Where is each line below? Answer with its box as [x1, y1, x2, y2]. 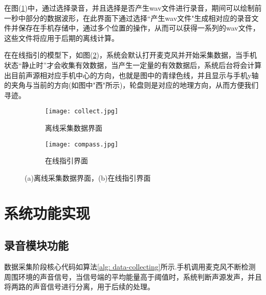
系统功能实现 [4, 202, 91, 223]
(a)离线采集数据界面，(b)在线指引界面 [25, 172, 151, 183]
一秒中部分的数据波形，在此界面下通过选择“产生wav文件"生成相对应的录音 [4, 12, 252, 23]
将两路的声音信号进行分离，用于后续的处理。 [4, 281, 154, 292]
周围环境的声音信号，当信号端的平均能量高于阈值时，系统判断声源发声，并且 [4, 271, 262, 282]
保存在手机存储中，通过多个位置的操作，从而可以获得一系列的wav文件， [18, 22, 260, 33]
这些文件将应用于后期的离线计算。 [4, 32, 119, 43]
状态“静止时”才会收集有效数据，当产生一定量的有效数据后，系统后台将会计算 [4, 59, 262, 70]
